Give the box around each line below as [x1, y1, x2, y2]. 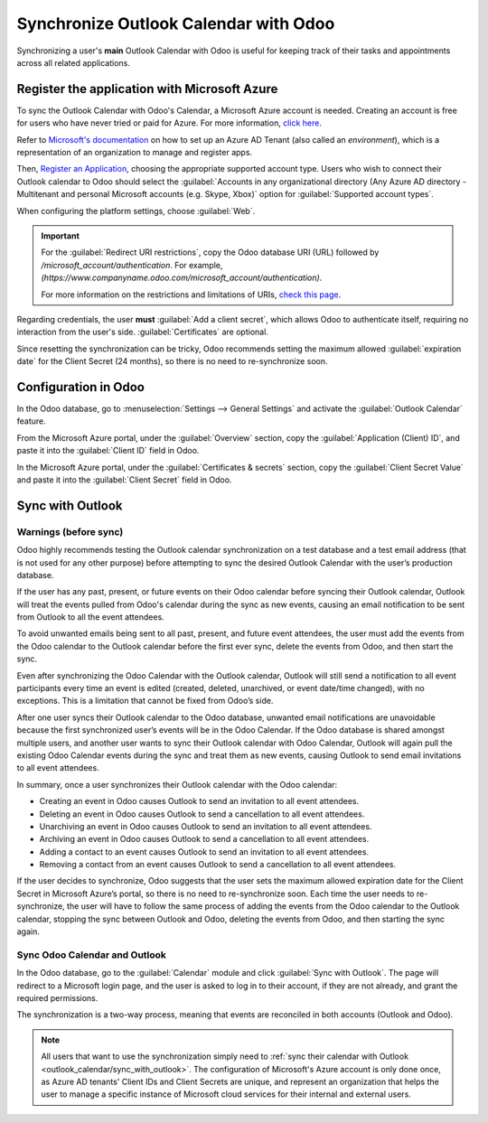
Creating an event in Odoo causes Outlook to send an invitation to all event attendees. [39, 796, 360, 807]
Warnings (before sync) [16, 525, 124, 538]
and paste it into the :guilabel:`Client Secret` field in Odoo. [16, 474, 232, 485]
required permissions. [16, 992, 99, 1003]
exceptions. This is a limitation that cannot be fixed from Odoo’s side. [16, 696, 274, 707]
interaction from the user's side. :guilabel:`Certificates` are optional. [16, 326, 268, 338]
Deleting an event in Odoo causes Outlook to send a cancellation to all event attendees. [39, 809, 365, 819]
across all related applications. [16, 57, 130, 68]
